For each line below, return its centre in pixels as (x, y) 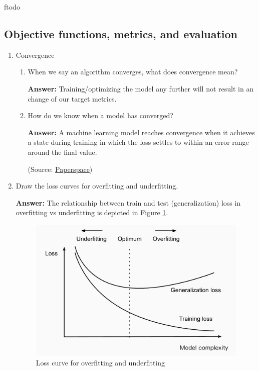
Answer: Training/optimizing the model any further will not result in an (141, 88)
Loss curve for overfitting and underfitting (100, 363)
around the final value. (62, 152)
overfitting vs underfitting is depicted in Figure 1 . (92, 212)
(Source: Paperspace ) (60, 169)
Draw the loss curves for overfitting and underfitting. (97, 186)
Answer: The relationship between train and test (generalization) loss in (128, 202)
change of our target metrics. (72, 98)
